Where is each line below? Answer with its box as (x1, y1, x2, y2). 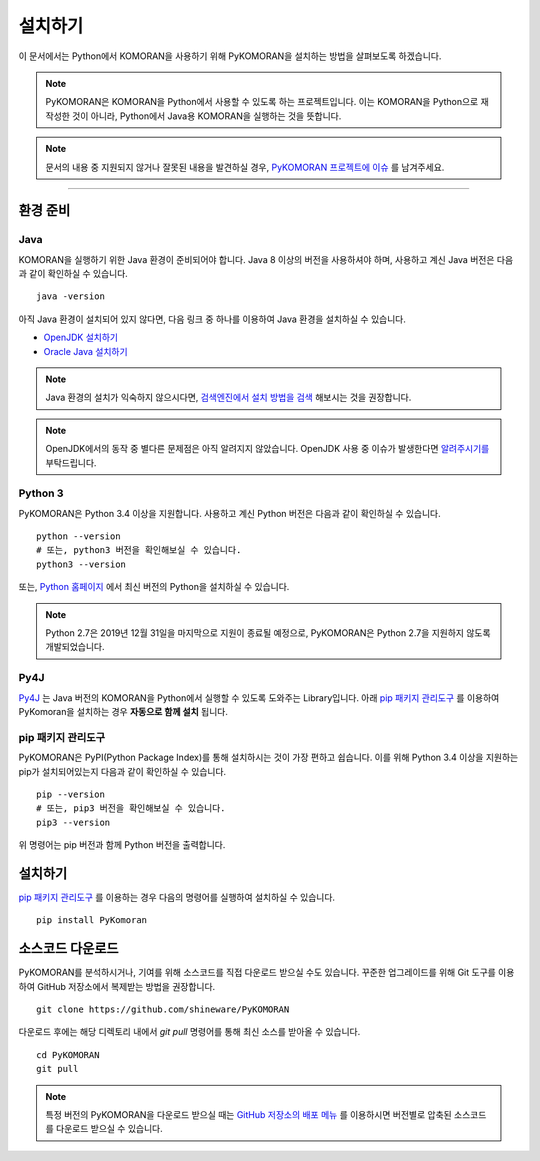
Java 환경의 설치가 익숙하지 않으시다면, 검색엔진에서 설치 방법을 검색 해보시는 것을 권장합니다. (45, 391, 412, 404)
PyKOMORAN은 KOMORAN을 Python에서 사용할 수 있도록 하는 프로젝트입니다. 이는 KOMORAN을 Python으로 (45, 96, 479, 108)
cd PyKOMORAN (36, 1049, 100, 1060)
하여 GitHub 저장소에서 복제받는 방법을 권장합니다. (18, 980, 216, 992)
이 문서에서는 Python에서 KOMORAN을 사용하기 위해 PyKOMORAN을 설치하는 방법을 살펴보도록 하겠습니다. (18, 50, 442, 62)
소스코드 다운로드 (18, 940, 119, 957)
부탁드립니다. (45, 456, 97, 469)
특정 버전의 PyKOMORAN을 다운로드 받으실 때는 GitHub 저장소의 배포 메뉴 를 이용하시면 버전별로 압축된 (45, 1109, 452, 1120)
